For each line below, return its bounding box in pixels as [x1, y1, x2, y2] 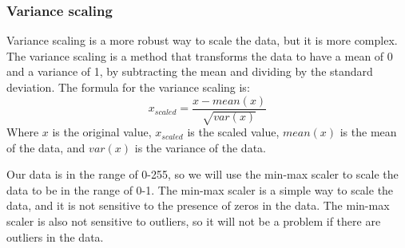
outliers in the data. [6, 228, 104, 245]
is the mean [339, 124, 397, 140]
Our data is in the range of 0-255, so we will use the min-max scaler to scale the [6, 166, 399, 183]
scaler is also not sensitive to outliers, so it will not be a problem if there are [6, 213, 381, 230]
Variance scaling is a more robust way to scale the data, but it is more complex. [6, 32, 398, 49]
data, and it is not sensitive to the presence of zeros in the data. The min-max [6, 197, 390, 214]
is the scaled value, [187, 124, 280, 140]
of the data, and [6, 139, 85, 155]
